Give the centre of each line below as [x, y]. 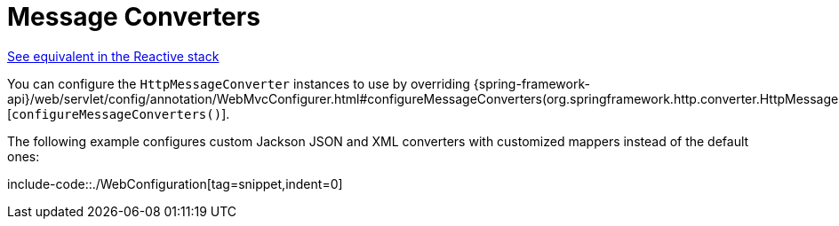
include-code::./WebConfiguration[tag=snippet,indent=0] [175, 183]
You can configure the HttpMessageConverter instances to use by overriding [239, 83]
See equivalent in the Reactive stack [113, 56]
